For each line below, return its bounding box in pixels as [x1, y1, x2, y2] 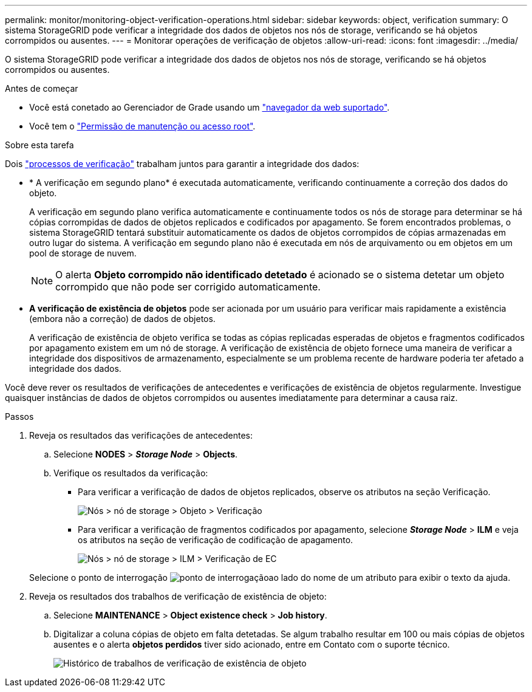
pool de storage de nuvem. [29, 248, 137, 258]
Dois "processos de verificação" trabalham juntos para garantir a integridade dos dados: [5, 159, 360, 169]
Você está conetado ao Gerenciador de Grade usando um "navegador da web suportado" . [29, 102, 390, 112]
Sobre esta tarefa [5, 140, 74, 150]
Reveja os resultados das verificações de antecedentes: [29, 430, 253, 440]
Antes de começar [5, 83, 78, 94]
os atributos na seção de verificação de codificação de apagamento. [78, 535, 353, 545]
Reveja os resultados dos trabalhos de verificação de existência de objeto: [29, 591, 327, 601]
